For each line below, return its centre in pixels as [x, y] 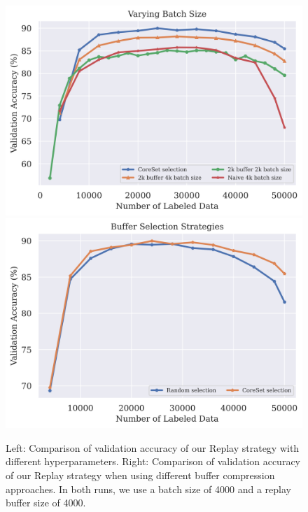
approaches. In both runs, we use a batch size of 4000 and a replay [148, 489]
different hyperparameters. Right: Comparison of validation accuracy [153, 461]
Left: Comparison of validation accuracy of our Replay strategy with [153, 447]
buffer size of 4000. [46, 503]
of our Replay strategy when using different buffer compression [140, 475]
